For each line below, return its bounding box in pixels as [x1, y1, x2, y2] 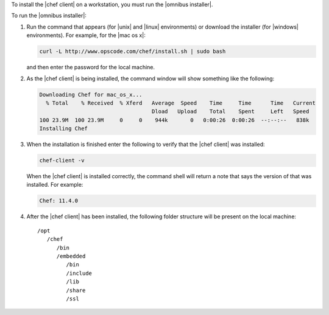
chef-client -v [39, 157, 85, 164]
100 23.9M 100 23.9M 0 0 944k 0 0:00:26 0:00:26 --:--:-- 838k [39, 116, 310, 123]
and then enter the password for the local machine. [26, 64, 155, 71]
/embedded [56, 252, 86, 260]
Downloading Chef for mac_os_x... [39, 91, 143, 98]
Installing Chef [39, 125, 88, 132]
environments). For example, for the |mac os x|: [26, 32, 146, 39]
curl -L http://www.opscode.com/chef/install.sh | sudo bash [39, 48, 226, 55]
